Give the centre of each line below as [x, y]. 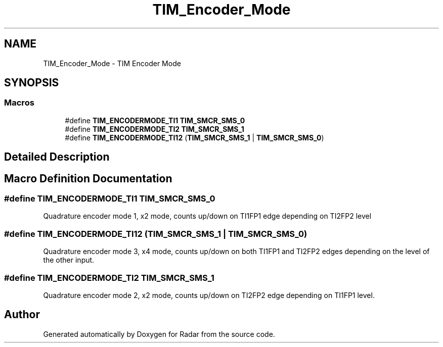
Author [22, 315]
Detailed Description [57, 157]
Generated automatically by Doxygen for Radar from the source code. [159, 334]
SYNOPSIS [32, 83]
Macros [19, 103]
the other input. [69, 260]
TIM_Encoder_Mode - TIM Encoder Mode [112, 63]
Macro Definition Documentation [88, 178]
